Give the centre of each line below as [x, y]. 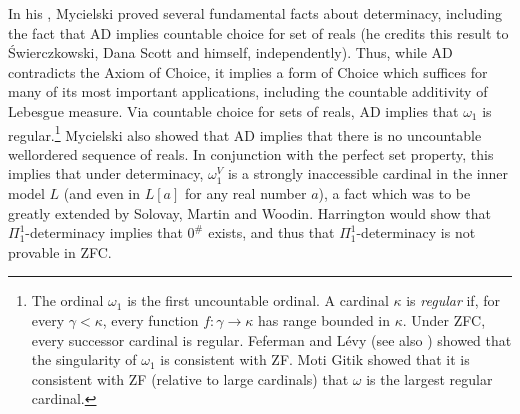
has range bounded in [324, 319]
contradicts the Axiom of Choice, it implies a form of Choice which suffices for [248, 71]
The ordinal [67, 300]
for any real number [245, 193]
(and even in [102, 193]
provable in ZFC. [60, 251]
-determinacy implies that [104, 232]
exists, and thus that [271, 232]
